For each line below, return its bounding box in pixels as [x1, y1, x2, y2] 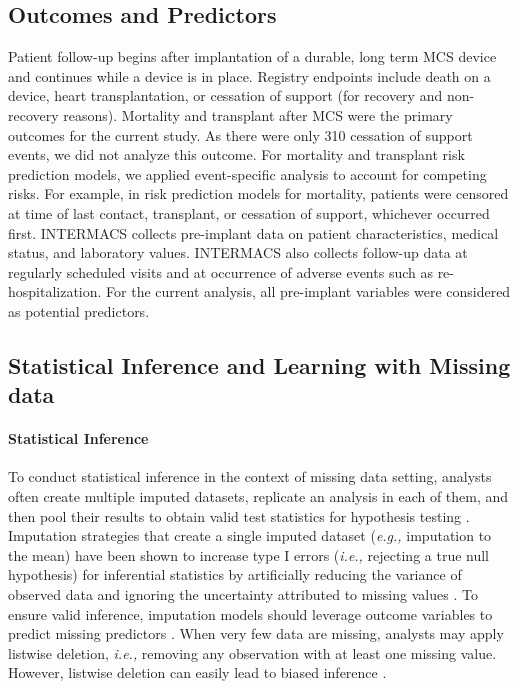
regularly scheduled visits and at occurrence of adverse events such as [8, 261, 433, 282]
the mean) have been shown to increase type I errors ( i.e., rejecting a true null [8, 544, 490, 565]
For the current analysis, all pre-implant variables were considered [106, 281, 511, 302]
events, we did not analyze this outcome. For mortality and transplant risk [8, 144, 465, 165]
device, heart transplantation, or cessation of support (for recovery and [8, 85, 443, 106]
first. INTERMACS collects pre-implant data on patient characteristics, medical [8, 222, 499, 243]
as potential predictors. [8, 300, 150, 321]
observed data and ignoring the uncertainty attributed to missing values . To [8, 584, 478, 605]
